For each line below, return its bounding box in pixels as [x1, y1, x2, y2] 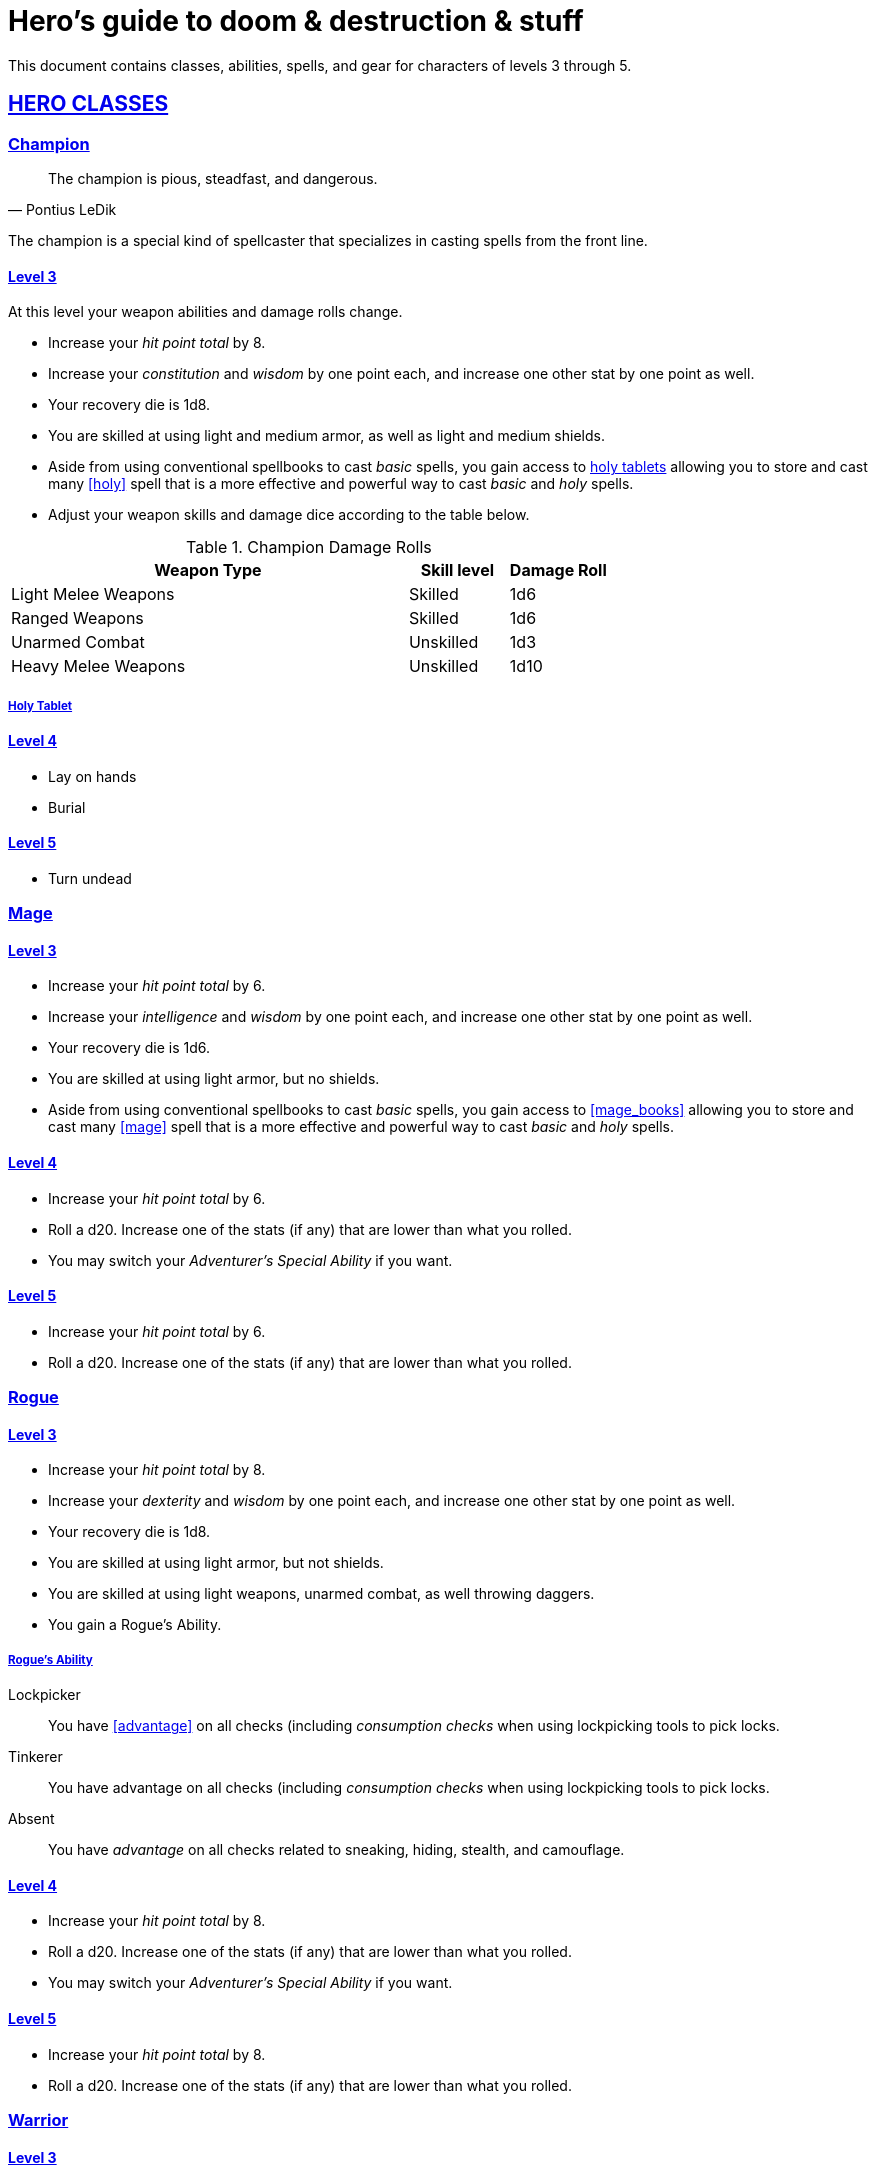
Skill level [420, 560, 494, 581]
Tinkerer [8, 1748, 63, 1766]
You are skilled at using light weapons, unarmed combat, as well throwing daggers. [48, 1585, 595, 1603]
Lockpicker [8, 1686, 81, 1704]
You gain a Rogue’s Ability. [48, 1616, 222, 1634]
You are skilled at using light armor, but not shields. [48, 1554, 384, 1572]
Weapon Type [154, 560, 262, 581]
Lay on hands [48, 767, 137, 785]
